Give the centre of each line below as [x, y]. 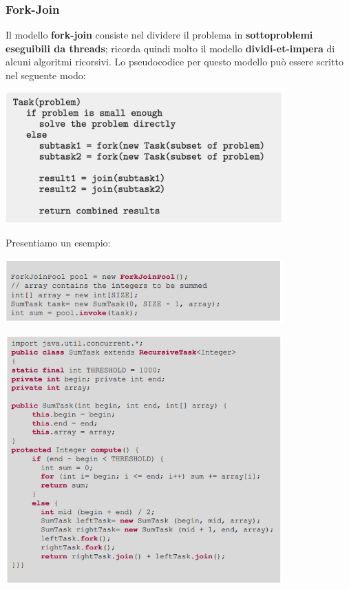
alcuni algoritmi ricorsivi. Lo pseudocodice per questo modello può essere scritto [174, 62]
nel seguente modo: [46, 75]
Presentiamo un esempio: [58, 243]
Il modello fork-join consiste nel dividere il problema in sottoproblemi [159, 35]
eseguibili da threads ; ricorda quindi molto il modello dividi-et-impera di [170, 48]
